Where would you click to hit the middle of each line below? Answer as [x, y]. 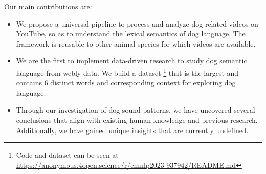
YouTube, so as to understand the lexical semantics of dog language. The [131, 34]
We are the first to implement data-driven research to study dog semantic [131, 61]
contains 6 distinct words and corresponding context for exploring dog [126, 83]
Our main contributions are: [48, 6]
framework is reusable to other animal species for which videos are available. [136, 43]
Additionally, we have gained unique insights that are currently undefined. [132, 130]
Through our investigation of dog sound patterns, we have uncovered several [136, 110]
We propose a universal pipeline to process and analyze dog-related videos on [137, 23]
